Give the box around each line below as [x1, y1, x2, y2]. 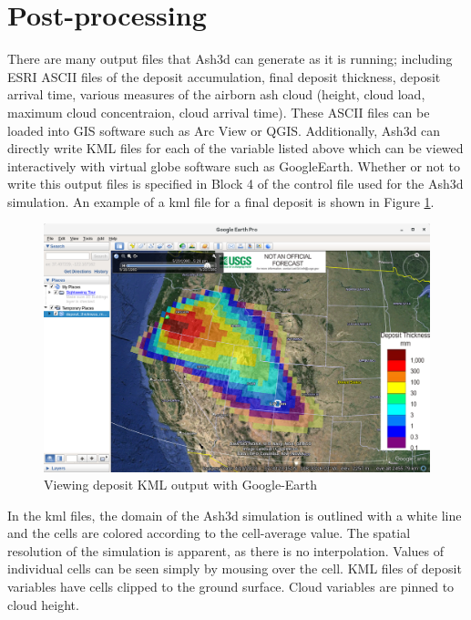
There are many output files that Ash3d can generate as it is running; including [7, 49, 453, 68]
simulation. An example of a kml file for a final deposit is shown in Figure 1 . [7, 191, 435, 211]
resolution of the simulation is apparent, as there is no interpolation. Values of [7, 541, 444, 560]
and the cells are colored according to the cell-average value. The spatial [7, 523, 411, 542]
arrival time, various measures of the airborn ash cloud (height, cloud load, [7, 85, 425, 104]
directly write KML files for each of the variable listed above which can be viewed [7, 139, 464, 158]
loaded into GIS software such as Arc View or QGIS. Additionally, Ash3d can [7, 120, 441, 139]
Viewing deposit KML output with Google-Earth [44, 475, 318, 494]
